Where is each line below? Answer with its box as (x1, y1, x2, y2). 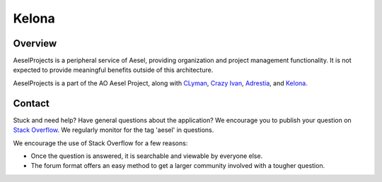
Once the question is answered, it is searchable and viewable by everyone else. (30, 152, 263, 160)
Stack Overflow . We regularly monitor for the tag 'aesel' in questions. (13, 126, 214, 134)
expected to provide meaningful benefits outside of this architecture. (13, 66, 214, 74)
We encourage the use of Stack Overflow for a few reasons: (13, 138, 188, 147)
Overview (13, 37, 57, 49)
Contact (13, 97, 50, 109)
